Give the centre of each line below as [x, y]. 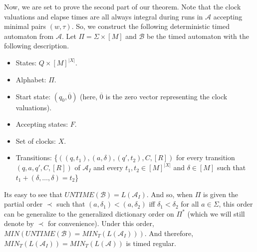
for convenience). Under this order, [101, 223]
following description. [37, 46]
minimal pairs [25, 26]
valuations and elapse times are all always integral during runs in [104, 16]
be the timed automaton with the [198, 36]
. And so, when [170, 194]
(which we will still [216, 213]
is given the [221, 194]
